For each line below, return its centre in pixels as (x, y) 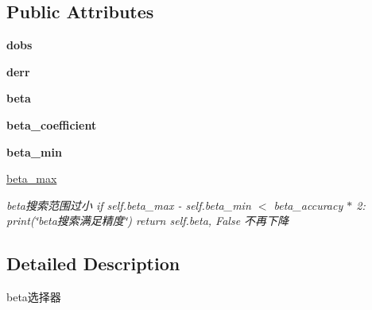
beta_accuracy (308, 205)
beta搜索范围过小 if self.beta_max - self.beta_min (129, 205)
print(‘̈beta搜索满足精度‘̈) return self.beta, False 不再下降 (148, 221)
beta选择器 (34, 297)
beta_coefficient (52, 124)
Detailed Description (93, 263)
